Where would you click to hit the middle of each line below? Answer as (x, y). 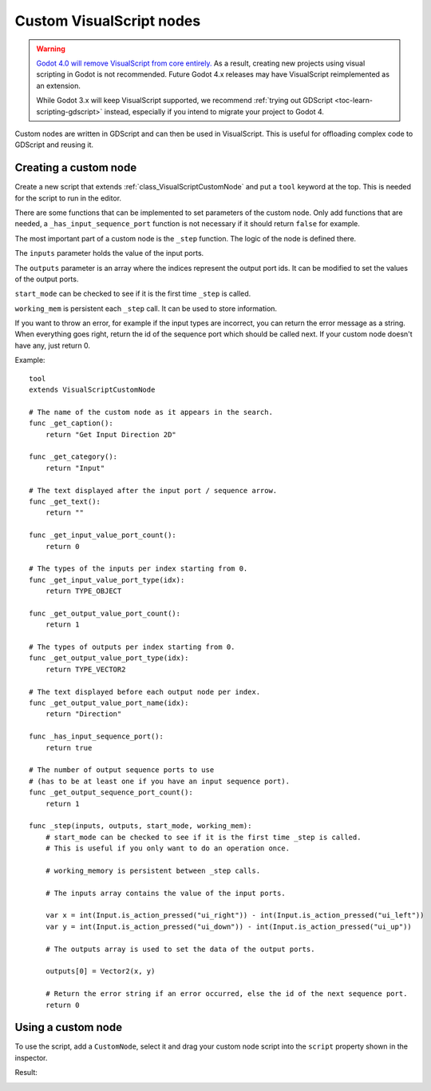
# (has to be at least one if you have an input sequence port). (160, 781)
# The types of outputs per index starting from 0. (132, 647)
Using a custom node (69, 1027)
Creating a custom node (76, 168)
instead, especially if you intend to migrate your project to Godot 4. (214, 111)
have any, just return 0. (53, 345)
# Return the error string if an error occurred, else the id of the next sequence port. (226, 994)
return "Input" (75, 468)
